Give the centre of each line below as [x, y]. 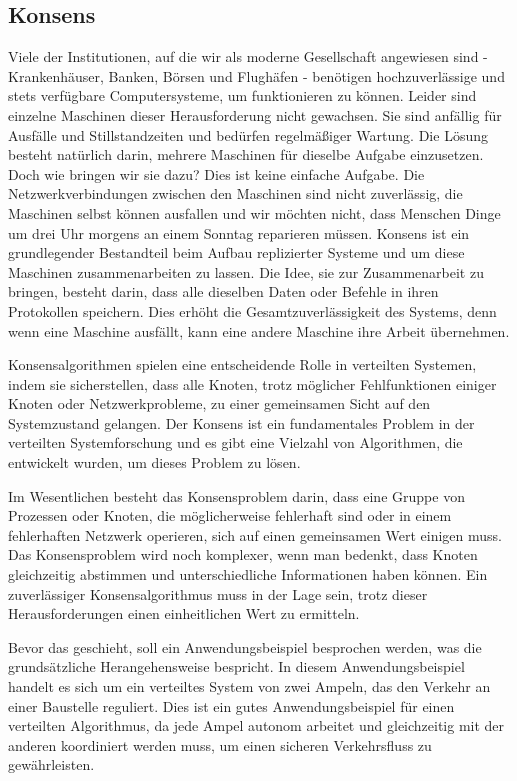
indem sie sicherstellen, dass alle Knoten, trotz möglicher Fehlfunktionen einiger [252, 383]
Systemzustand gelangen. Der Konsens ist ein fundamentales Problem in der [241, 422]
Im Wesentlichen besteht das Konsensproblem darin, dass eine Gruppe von [236, 495]
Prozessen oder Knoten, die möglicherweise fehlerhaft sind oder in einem [230, 515]
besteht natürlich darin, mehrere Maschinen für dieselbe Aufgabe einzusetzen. [246, 154]
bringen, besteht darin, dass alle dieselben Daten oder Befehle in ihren [223, 291]
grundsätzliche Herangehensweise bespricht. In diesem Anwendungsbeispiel [236, 666]
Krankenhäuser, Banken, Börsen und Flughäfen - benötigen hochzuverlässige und [256, 75]
